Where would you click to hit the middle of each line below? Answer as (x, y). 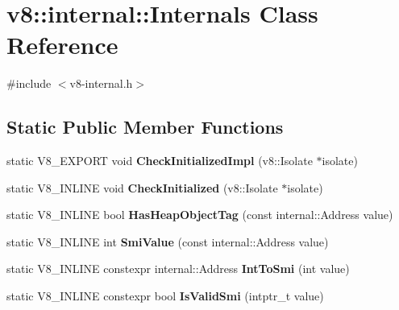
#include (29, 83)
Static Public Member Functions (145, 127)
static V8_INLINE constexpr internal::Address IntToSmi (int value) (178, 269)
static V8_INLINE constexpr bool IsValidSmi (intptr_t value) (165, 296)
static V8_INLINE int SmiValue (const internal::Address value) (168, 241)
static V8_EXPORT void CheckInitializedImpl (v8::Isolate (160, 161)
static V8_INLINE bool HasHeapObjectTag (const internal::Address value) (200, 215)
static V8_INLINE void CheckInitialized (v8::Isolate (142, 187)
